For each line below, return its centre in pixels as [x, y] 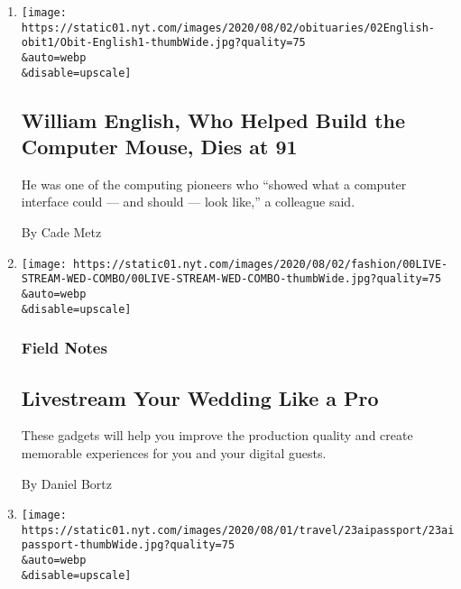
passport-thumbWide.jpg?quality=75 [128, 545]
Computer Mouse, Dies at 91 [159, 147]
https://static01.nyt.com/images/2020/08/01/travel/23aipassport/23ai [238, 530]
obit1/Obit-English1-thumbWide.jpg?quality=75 [163, 43]
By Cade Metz [61, 232]
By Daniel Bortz [66, 483]
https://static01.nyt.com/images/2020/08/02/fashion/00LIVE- [261, 264]
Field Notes [64, 348]
